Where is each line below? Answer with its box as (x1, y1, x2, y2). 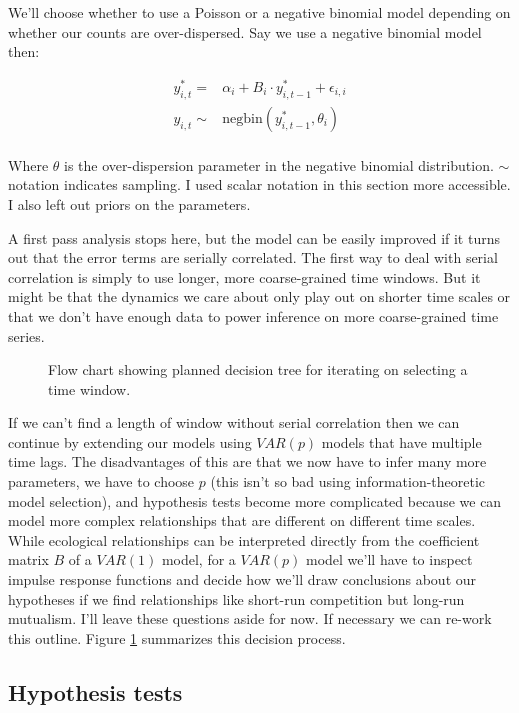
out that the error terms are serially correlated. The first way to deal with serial (8, 247, 498, 268)
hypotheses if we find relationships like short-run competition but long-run (8, 588, 465, 609)
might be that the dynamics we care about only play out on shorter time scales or (8, 286, 511, 307)
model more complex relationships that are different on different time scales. (8, 510, 476, 531)
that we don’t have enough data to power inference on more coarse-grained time (8, 305, 499, 326)
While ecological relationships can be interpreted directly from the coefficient (8, 529, 480, 550)
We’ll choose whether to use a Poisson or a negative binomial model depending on (8, 2, 511, 22)
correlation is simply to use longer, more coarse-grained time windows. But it (8, 266, 481, 287)
